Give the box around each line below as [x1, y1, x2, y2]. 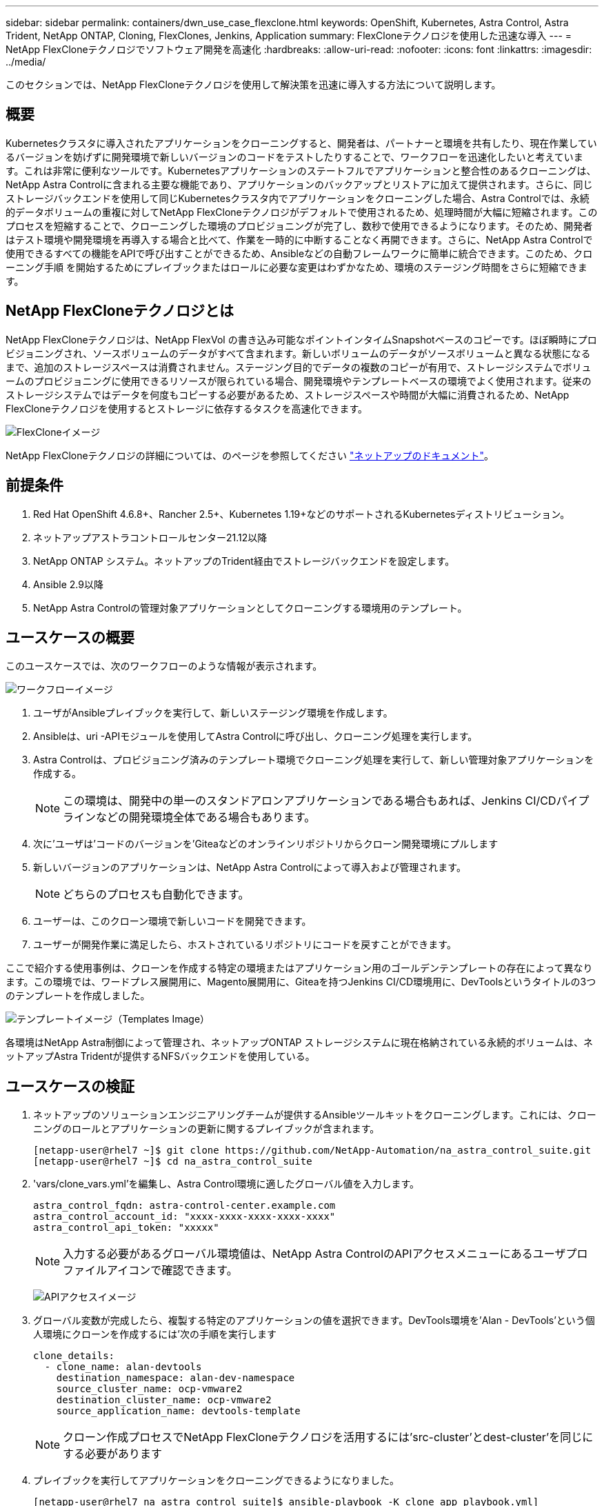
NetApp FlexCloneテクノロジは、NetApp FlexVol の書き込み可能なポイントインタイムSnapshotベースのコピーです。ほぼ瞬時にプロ [6, 333, 597, 345]
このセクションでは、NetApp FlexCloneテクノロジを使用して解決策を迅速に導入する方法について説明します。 [6, 79, 501, 90]
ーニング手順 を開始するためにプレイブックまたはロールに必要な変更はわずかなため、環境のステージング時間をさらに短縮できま [6, 261, 587, 273]
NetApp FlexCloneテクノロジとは [6, 302, 234, 320]
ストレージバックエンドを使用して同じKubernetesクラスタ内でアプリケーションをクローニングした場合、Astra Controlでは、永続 [6, 192, 590, 204]
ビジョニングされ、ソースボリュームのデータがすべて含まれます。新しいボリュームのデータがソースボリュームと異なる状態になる [6, 347, 591, 359]
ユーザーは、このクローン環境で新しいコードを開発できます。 [33, 915, 312, 927]
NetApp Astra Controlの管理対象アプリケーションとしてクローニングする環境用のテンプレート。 [33, 601, 467, 614]
